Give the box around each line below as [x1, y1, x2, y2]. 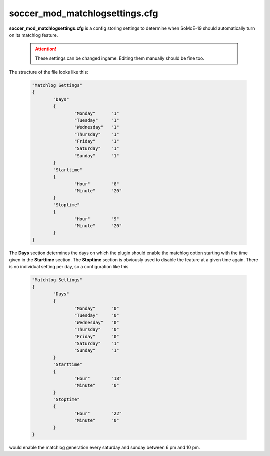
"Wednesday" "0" [74, 319, 119, 325]
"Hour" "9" [74, 216, 119, 222]
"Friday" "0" [74, 334, 119, 339]
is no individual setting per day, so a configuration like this [9, 264, 129, 270]
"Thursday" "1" [74, 131, 119, 137]
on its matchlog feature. [9, 32, 58, 38]
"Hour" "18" [74, 375, 122, 381]
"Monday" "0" [74, 306, 119, 311]
